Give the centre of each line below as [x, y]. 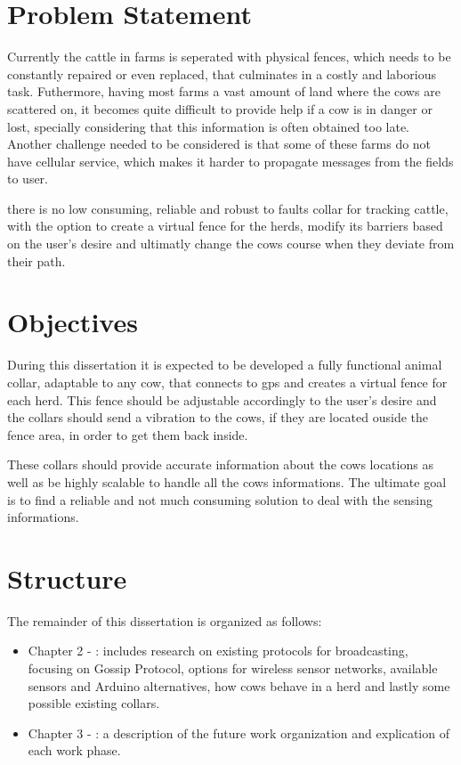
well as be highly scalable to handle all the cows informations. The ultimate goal [227, 481]
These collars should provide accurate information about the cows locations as [220, 464]
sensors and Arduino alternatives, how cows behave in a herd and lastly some [239, 685]
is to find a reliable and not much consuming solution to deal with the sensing [220, 499]
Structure [67, 578]
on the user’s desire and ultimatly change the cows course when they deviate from [231, 244]
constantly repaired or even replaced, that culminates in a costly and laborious [222, 73]
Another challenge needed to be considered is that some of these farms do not [219, 144]
